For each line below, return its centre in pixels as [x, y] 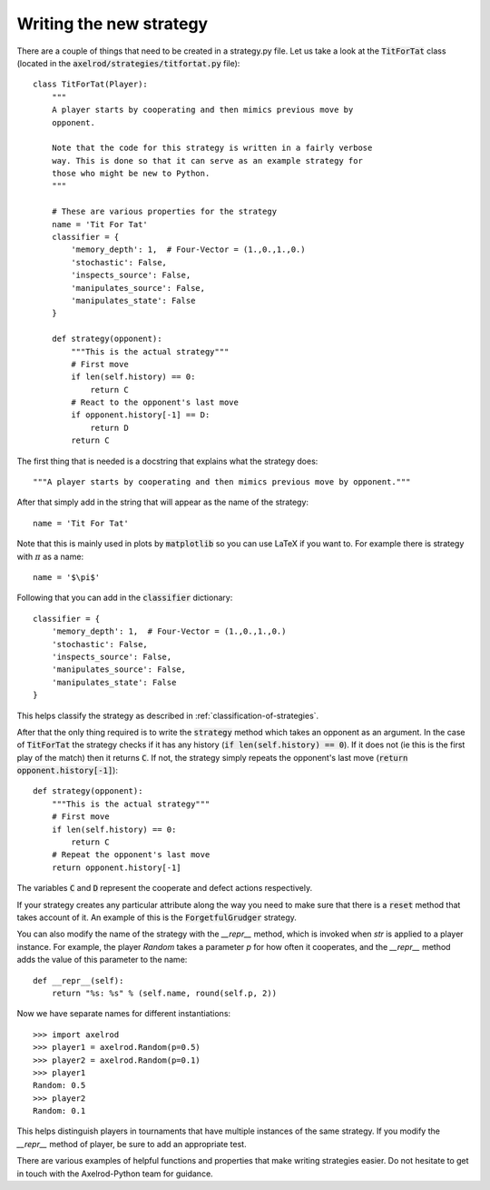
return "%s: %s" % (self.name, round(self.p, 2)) [164, 993]
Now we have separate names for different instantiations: [124, 1014]
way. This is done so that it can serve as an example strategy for [207, 160]
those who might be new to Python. [131, 174]
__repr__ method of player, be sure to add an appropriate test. [132, 1144]
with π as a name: [50, 556]
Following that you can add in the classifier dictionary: [125, 598]
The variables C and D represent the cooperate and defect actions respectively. [165, 888]
